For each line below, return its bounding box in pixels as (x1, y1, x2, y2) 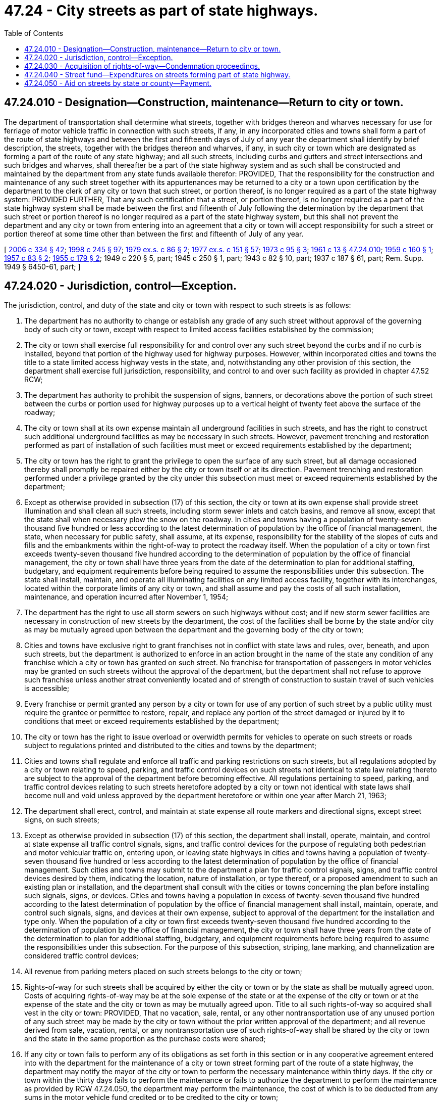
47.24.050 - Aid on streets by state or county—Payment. (24, 78, 212, 87)
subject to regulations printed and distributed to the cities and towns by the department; (24, 741, 317, 750)
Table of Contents (4, 28, 64, 37)
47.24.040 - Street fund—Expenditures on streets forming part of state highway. (24, 70, 291, 79)
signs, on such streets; (24, 815, 99, 824)
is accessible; (24, 684, 70, 693)
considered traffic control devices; (24, 951, 139, 960)
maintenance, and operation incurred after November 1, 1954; (24, 592, 229, 602)
